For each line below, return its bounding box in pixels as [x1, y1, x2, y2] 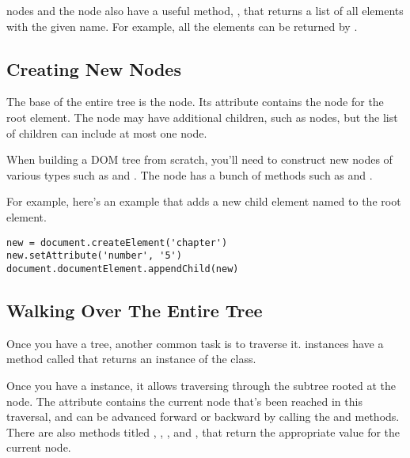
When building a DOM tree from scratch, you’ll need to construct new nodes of [6, 151, 393, 168]
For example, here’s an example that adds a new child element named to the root [6, 193, 401, 210]
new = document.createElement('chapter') [6, 237, 228, 248]
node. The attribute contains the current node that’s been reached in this [6, 392, 363, 409]
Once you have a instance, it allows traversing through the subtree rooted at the [6, 377, 397, 393]
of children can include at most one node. [6, 124, 207, 141]
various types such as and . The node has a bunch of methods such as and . [6, 166, 373, 183]
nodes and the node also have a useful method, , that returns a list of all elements [6, 2, 404, 18]
